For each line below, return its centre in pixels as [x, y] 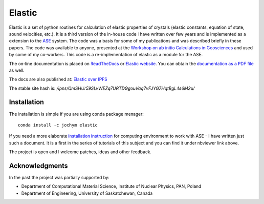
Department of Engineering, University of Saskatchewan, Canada [87, 193]
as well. [17, 70]
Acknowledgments [39, 166]
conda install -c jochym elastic [58, 125]
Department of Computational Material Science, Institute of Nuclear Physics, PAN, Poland [111, 186]
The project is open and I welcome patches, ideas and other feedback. [80, 152]
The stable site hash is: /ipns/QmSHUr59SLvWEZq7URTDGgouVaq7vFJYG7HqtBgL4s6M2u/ [102, 88]
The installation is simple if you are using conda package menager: [77, 114]
